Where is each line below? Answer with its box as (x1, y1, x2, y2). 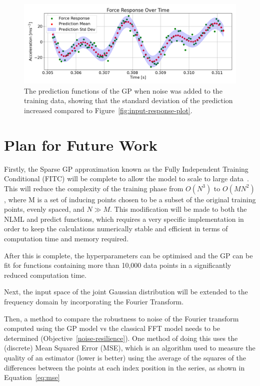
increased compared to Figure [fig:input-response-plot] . (24, 105, 192, 115)
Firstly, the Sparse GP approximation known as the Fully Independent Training (4, 163, 248, 174)
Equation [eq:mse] (4, 372, 60, 382)
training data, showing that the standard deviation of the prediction (24, 95, 233, 106)
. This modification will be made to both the (110, 204, 247, 214)
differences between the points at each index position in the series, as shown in (4, 362, 245, 372)
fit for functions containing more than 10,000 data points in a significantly (4, 260, 231, 270)
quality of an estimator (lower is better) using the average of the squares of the (4, 352, 246, 362)
